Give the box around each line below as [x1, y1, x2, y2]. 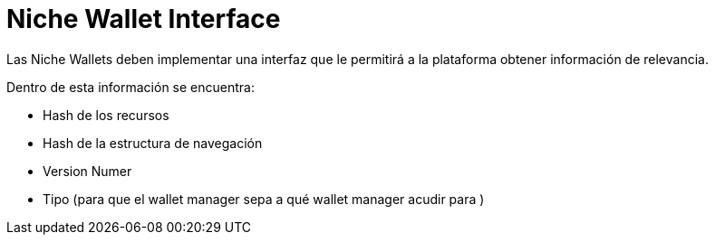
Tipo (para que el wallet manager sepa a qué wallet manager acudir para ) [43, 191, 485, 207]
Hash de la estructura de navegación [43, 135, 263, 151]
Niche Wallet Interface [6, 4, 281, 34]
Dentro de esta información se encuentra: [6, 79, 255, 95]
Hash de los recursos [43, 107, 169, 123]
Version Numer [43, 163, 132, 179]
